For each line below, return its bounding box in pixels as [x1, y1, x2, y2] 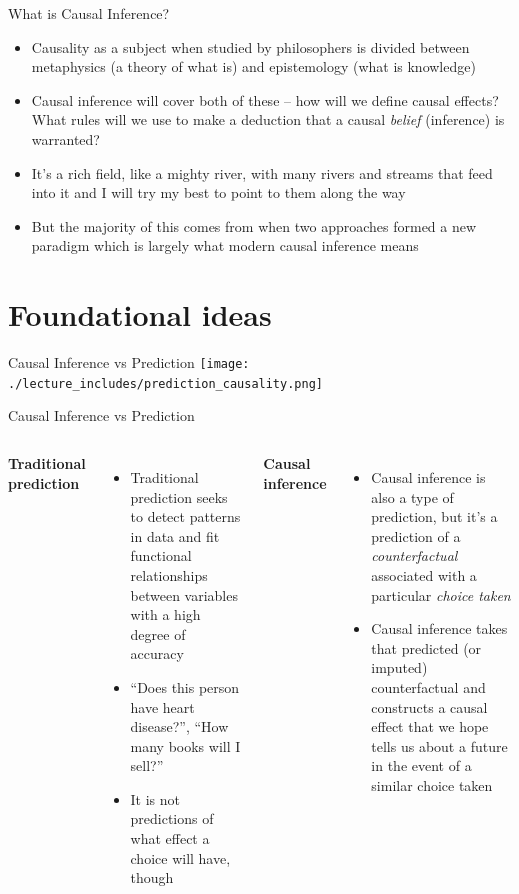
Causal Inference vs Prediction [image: [8, 352, 250, 373]
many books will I [130, 735, 241, 756]
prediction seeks [130, 486, 228, 507]
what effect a [130, 828, 210, 849]
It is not [130, 788, 181, 809]
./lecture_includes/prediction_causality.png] [8, 376, 323, 391]
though [130, 867, 174, 888]
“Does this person [130, 676, 240, 697]
